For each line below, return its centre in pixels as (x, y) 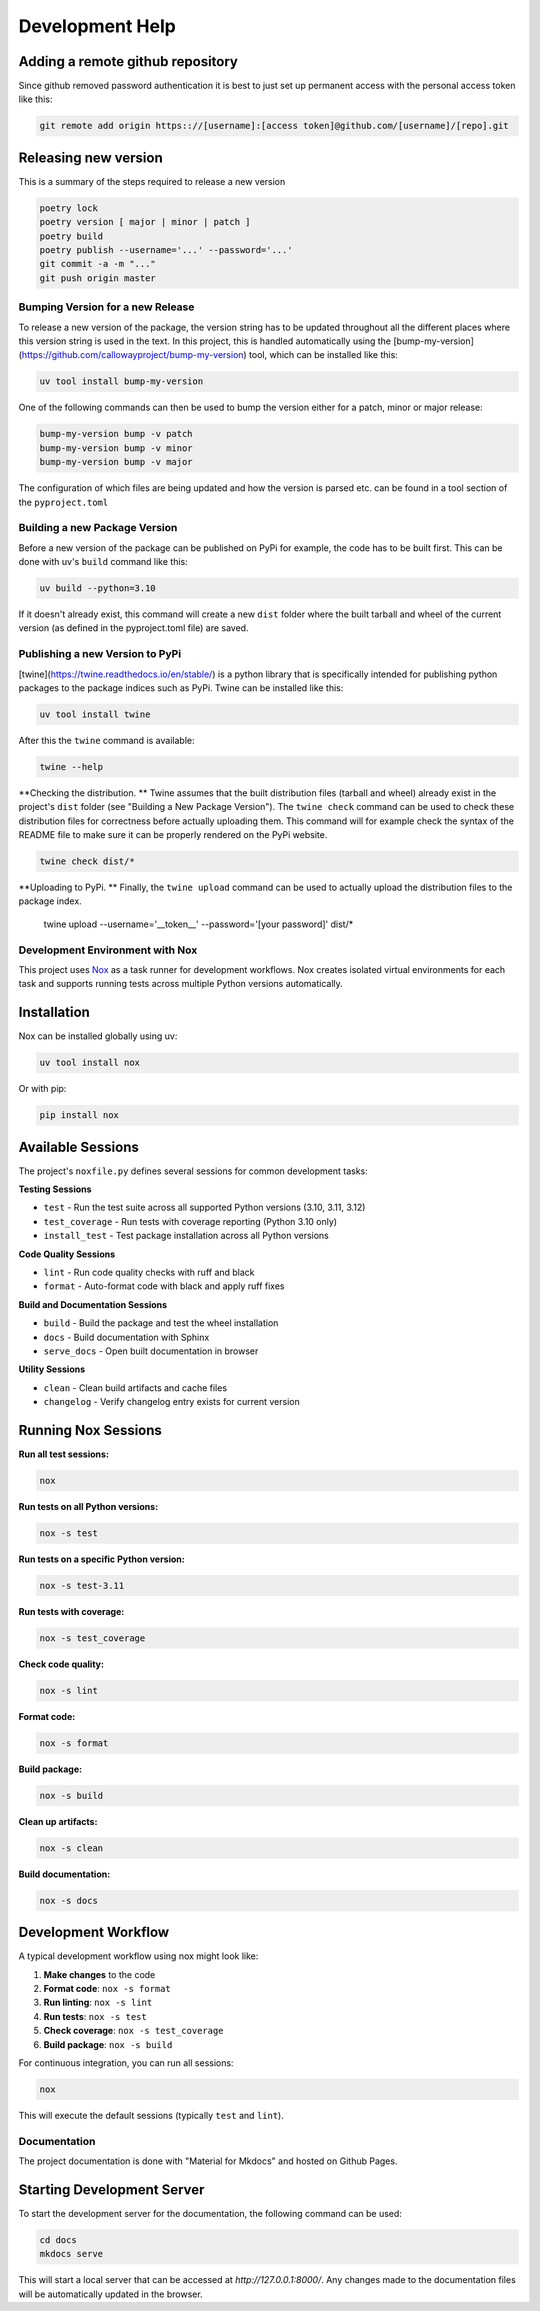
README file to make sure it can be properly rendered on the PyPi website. (173, 835)
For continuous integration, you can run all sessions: (126, 2063)
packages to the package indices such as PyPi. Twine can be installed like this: (181, 687)
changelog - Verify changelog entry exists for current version (171, 1402)
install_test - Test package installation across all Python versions (186, 1236)
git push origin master (98, 278)
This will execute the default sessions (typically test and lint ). (151, 2115)
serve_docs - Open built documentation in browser (151, 1351)
